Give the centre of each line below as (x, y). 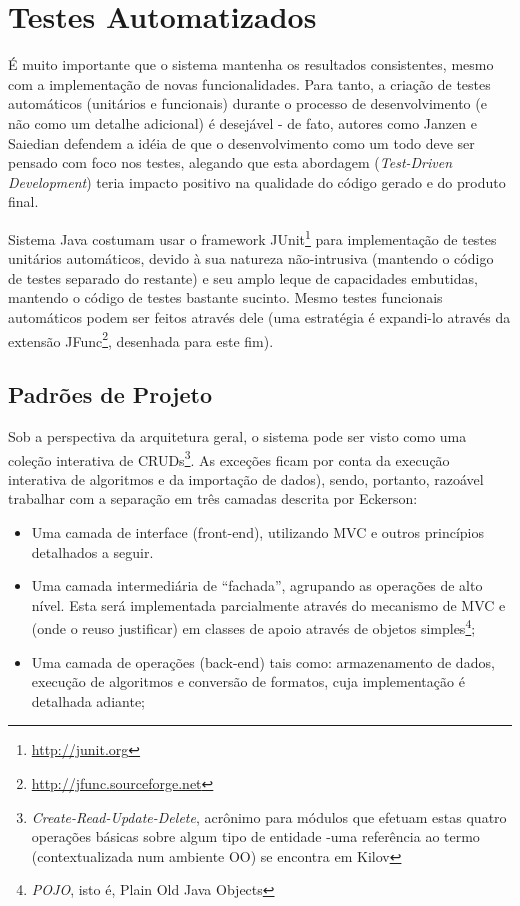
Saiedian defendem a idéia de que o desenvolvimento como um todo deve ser (241, 142)
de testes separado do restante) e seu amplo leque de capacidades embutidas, (243, 277)
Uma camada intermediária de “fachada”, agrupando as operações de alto (257, 585)
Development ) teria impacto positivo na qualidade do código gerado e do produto (257, 181)
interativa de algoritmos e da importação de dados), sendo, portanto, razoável (246, 478)
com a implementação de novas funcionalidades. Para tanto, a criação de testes (249, 83)
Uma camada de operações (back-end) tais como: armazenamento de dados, (263, 661)
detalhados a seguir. (92, 551)
